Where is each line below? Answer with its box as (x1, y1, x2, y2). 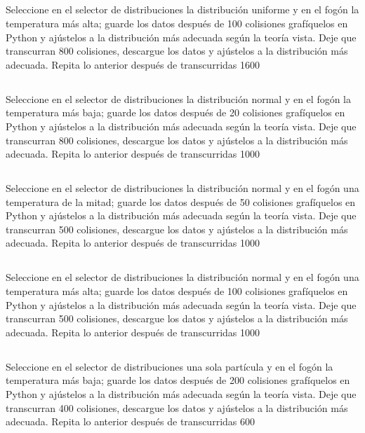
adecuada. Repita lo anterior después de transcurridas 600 (6, 414, 255, 429)
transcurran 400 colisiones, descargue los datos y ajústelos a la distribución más (6, 400, 348, 415)
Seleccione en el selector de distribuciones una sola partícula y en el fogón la (6, 359, 333, 373)
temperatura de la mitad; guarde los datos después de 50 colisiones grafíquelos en (6, 194, 356, 209)
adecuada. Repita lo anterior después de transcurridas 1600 (6, 57, 260, 71)
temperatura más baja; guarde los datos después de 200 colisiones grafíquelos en (6, 373, 350, 387)
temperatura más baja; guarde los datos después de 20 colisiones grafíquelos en (6, 105, 345, 120)
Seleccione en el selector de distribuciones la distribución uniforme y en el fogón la (6, 2, 359, 17)
